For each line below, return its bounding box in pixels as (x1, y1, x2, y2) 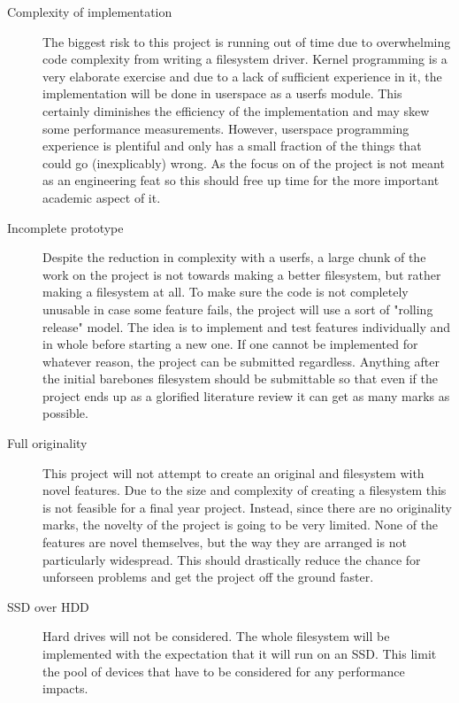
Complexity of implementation (7, 3, 172, 20)
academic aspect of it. (42, 188, 161, 206)
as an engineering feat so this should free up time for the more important (42, 171, 440, 189)
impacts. (42, 679, 88, 698)
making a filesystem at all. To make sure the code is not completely (42, 282, 409, 301)
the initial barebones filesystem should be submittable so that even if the (42, 369, 438, 388)
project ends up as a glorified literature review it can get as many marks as (42, 386, 450, 405)
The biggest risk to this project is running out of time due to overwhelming (42, 32, 451, 50)
